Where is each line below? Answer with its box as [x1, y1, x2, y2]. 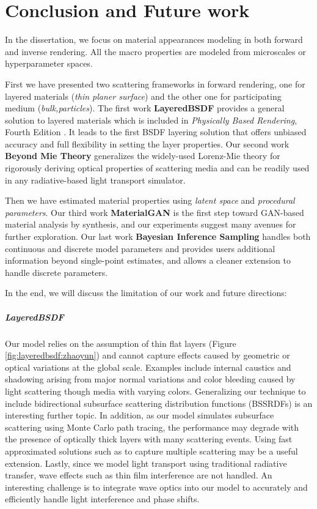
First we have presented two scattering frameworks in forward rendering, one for [5, 77, 305, 90]
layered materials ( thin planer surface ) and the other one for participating [5, 89, 282, 102]
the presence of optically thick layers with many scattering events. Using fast [5, 433, 293, 445]
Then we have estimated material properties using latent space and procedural [5, 194, 295, 207]
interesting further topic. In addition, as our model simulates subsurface [5, 409, 274, 422]
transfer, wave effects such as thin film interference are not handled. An [5, 469, 272, 481]
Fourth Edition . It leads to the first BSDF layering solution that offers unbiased [5, 125, 307, 138]
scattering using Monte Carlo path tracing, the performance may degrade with [5, 420, 299, 433]
